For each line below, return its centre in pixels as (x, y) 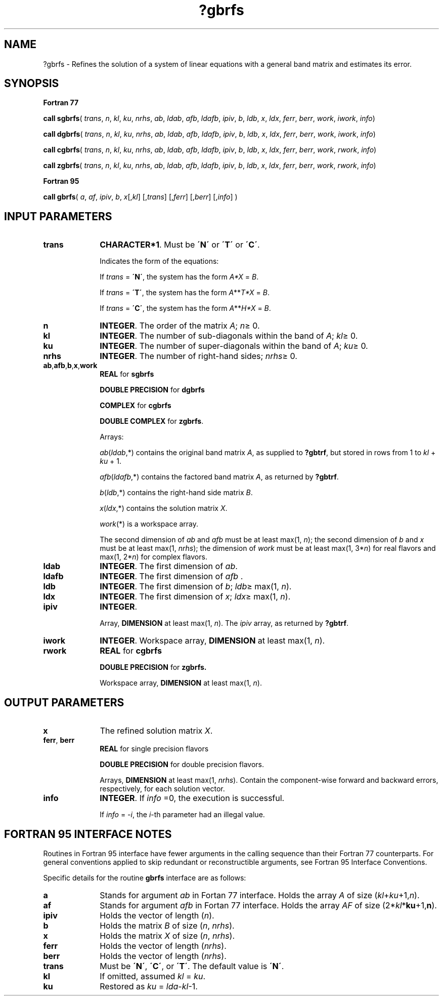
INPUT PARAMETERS (58, 216)
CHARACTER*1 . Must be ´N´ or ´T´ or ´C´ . (180, 245)
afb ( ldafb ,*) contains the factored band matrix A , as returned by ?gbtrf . (219, 477)
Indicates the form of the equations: (159, 261)
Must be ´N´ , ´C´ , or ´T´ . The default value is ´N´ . (192, 966)
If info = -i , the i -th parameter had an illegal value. (182, 815)
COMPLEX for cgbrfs (136, 406)
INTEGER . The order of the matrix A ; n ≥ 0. (180, 326)
